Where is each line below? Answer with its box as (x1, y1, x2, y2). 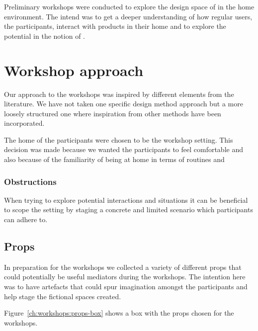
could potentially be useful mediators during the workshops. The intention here (4, 271, 246, 282)
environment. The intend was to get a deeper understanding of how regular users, (4, 11, 253, 21)
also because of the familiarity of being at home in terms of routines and (4, 154, 225, 165)
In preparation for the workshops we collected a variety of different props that (4, 261, 242, 272)
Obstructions (4, 175, 57, 187)
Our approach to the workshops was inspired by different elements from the (4, 88, 234, 99)
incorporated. (4, 118, 45, 128)
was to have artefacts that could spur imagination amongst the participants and (4, 281, 248, 292)
